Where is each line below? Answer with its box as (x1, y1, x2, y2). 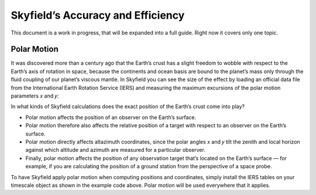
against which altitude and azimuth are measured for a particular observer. (25, 147, 206, 154)
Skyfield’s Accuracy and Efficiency (11, 9, 185, 22)
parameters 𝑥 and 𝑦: (11, 92, 59, 99)
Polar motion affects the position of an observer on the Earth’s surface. (25, 114, 196, 121)
